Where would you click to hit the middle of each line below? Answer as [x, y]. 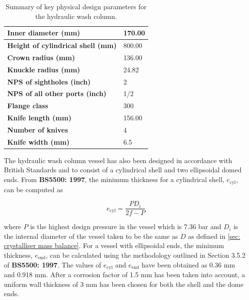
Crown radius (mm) [41, 57]
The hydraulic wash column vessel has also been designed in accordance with [118, 160]
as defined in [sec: [214, 236]
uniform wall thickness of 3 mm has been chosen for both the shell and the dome [124, 284]
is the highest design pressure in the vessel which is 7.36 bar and [126, 226]
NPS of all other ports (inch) [57, 93]
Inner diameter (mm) [44, 33]
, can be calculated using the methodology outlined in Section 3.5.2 [146, 255]
